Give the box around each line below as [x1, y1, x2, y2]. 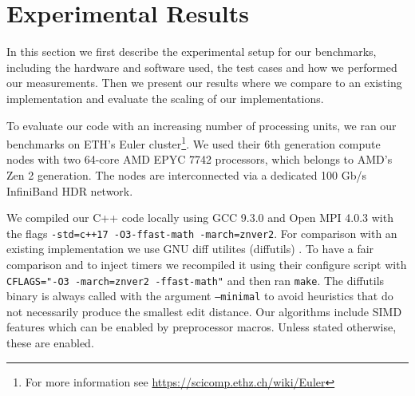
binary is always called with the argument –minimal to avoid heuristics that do [6, 287, 393, 304]
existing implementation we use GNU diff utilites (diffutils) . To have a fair [6, 240, 374, 257]
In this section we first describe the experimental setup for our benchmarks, [6, 43, 377, 60]
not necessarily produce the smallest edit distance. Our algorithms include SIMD [6, 303, 402, 319]
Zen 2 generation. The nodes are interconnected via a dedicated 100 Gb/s [6, 166, 367, 183]
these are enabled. [6, 335, 94, 351]
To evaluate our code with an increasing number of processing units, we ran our [6, 117, 397, 133]
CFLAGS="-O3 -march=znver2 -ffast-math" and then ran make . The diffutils [6, 271, 385, 288]
